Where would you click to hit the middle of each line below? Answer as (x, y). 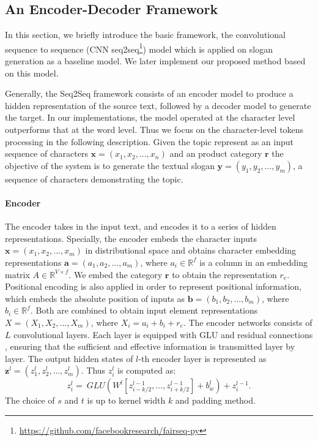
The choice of (30, 400)
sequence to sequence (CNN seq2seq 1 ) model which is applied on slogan (139, 48)
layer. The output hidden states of (69, 358)
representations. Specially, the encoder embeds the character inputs (131, 238)
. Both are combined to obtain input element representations (144, 310)
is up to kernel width (126, 400)
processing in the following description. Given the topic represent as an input (149, 141)
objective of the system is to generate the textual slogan (110, 165)
